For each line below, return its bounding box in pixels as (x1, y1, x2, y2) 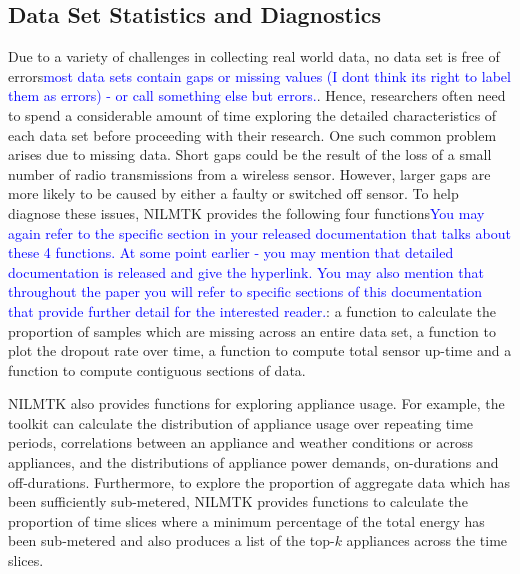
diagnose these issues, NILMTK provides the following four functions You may (8, 202, 485, 223)
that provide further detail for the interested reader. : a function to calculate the (8, 300, 497, 321)
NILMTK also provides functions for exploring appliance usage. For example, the (8, 393, 505, 414)
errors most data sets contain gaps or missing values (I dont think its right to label (8, 65, 511, 86)
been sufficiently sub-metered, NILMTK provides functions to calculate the (8, 491, 468, 512)
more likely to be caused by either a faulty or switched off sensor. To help (8, 183, 459, 204)
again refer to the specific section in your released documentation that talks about (8, 222, 511, 243)
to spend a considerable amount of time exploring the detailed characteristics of (8, 104, 497, 125)
